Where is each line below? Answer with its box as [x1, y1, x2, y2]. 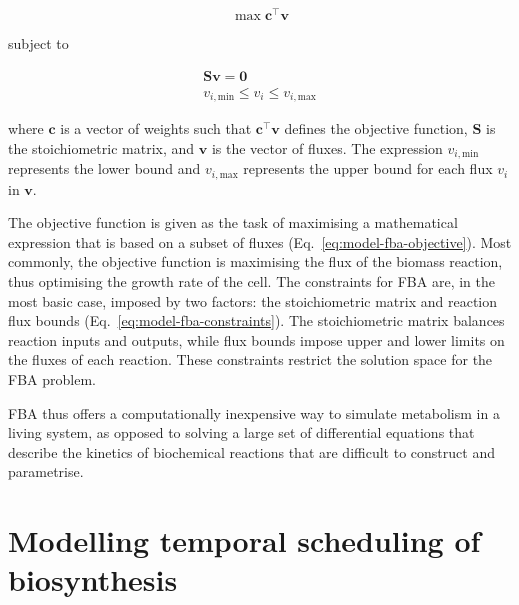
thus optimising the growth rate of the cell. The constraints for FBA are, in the [8, 271, 495, 292]
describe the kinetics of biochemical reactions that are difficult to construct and [8, 441, 495, 462]
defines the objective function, [284, 118, 468, 139]
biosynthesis [8, 559, 178, 600]
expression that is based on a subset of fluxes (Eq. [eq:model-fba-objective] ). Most [8, 231, 512, 252]
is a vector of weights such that [60, 118, 252, 139]
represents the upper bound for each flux [243, 158, 493, 179]
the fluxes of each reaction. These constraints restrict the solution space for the [8, 349, 493, 370]
